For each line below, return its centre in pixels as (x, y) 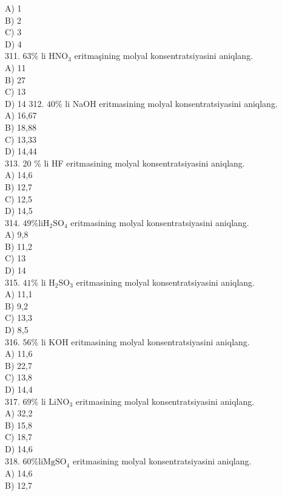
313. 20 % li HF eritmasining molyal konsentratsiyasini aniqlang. (125, 163)
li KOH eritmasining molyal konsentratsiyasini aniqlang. (145, 341)
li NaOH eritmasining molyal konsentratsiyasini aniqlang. (171, 103)
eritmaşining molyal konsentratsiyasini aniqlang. (164, 56)
